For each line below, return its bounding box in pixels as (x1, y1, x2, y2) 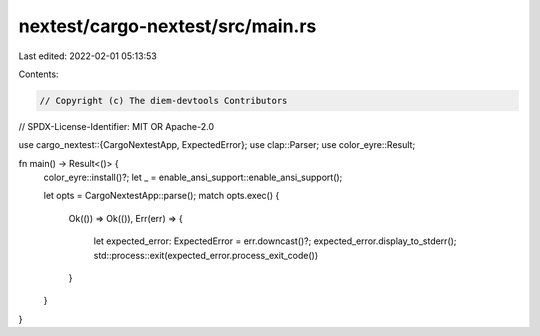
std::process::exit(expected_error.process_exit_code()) (93, 249, 319, 261)
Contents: (18, 68, 59, 80)
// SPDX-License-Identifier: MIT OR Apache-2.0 (18, 120, 215, 132)
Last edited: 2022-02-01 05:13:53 (18, 50, 157, 62)
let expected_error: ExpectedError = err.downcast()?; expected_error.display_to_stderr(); (93, 235, 457, 247)
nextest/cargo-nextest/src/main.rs (18, 15, 317, 37)
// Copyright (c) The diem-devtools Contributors (39, 95, 288, 106)
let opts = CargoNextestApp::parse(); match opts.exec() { (43, 190, 280, 202)
